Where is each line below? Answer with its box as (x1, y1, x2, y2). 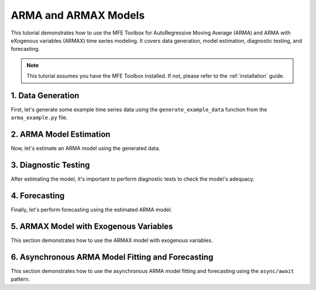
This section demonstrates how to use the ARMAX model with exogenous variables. (11, 237, 213, 244)
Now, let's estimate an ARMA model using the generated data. (11, 145, 160, 152)
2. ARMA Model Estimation (11, 129, 111, 140)
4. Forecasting (11, 191, 65, 201)
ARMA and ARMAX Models (11, 9, 145, 22)
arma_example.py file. (11, 114, 68, 121)
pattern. (11, 275, 30, 283)
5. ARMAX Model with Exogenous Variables (11, 221, 173, 231)
